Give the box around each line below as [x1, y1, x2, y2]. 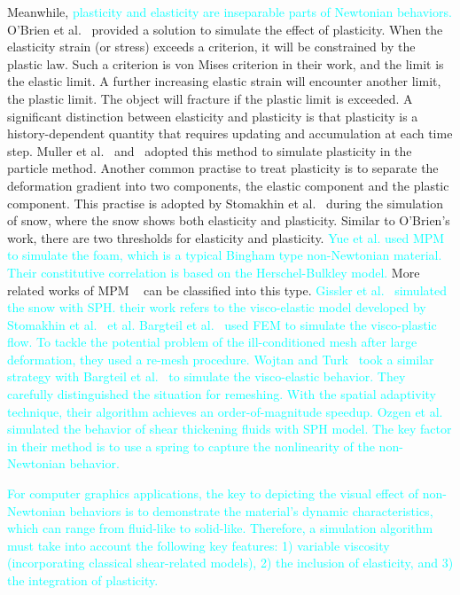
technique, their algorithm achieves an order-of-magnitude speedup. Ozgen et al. [7, 402, 443, 420]
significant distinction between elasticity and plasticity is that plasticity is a [7, 106, 418, 125]
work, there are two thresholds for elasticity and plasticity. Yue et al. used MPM [7, 228, 445, 247]
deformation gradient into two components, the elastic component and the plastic [7, 176, 449, 194]
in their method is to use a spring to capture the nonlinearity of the [7, 436, 375, 455]
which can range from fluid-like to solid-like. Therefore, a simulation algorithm [7, 519, 433, 537]
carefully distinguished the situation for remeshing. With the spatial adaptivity [7, 385, 436, 403]
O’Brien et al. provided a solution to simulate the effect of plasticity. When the [7, 20, 443, 38]
